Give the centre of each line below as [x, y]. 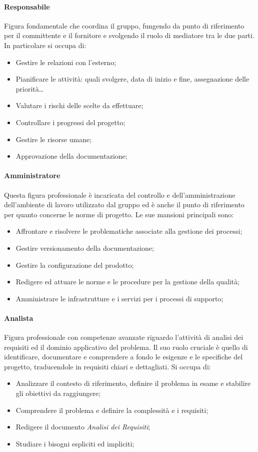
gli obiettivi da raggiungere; [58, 393]
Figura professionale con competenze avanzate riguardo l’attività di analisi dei [124, 337]
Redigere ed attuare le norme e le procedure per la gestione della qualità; [128, 282]
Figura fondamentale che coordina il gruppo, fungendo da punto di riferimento [124, 25]
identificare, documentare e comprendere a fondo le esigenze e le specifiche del [123, 357]
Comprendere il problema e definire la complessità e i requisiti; [112, 410]
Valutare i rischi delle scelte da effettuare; [79, 105]
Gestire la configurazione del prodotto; [75, 265]
